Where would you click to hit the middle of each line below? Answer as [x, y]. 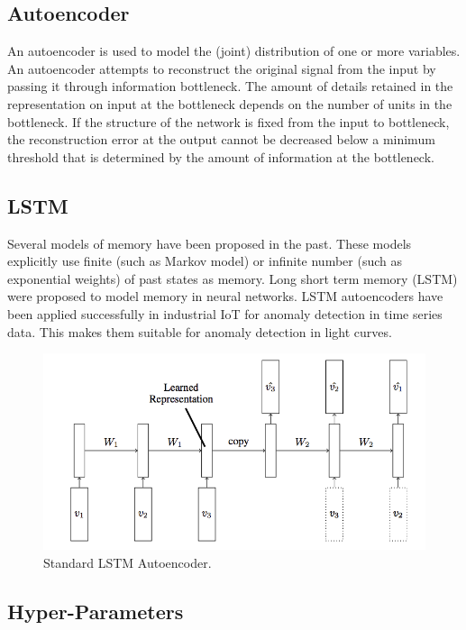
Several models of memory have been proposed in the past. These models [210, 243]
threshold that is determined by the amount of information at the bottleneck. [221, 156]
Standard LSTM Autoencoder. [128, 562]
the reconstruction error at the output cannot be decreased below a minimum [221, 139]
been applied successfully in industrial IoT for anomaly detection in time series [225, 313]
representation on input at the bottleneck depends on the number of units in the [230, 103]
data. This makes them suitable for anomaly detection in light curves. [200, 331]
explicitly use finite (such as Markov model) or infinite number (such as [205, 261]
